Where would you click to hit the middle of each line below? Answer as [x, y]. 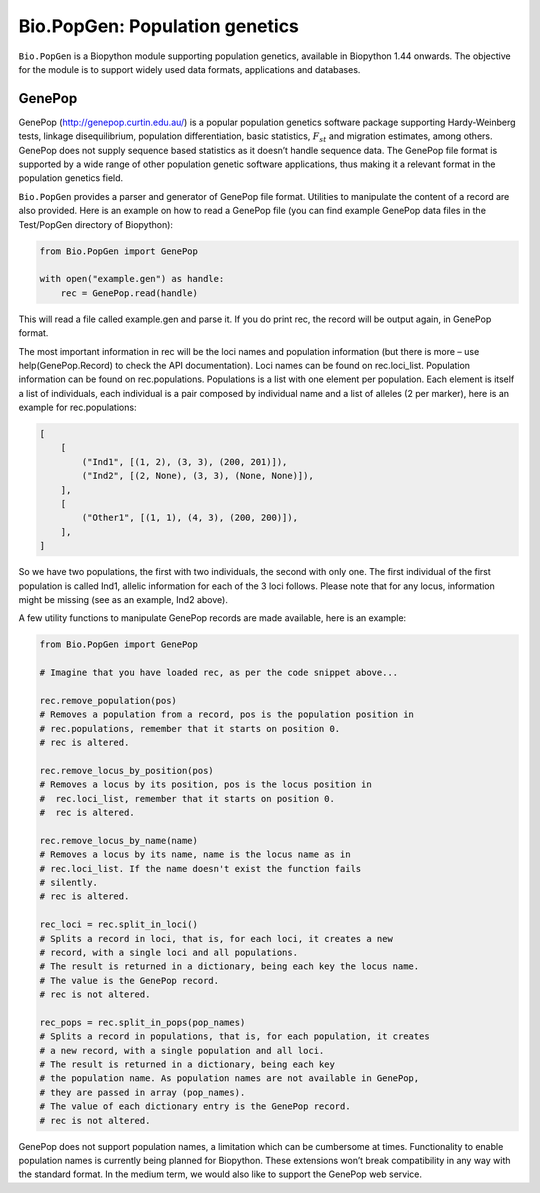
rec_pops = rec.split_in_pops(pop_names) [142, 1022]
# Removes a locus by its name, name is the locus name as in [195, 854]
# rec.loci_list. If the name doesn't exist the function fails [200, 868]
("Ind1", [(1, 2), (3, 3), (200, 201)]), [184, 461]
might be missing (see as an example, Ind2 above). [123, 599]
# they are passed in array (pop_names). [142, 1092]
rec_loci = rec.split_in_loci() [119, 924]
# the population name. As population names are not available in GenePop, [229, 1078]
